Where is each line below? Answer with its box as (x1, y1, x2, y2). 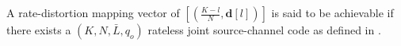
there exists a (6, 22, 71, 37)
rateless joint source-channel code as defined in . (147, 22, 381, 37)
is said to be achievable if (271, 5, 394, 20)
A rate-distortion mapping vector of (6, 5, 180, 20)
